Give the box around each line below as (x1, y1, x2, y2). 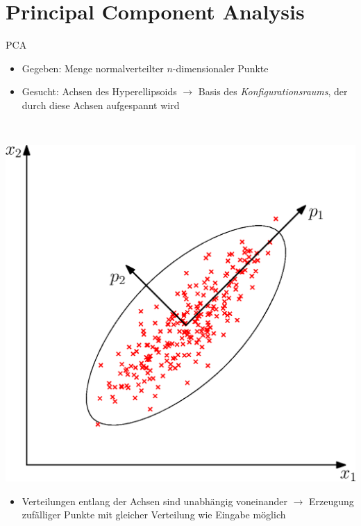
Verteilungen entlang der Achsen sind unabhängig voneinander (22, 493, 288, 508)
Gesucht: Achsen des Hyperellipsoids (22, 84, 177, 99)
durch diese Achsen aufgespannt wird (22, 97, 180, 112)
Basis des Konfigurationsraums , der (198, 84, 348, 99)
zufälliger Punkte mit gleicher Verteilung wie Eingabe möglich (22, 507, 286, 522)
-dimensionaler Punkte (172, 60, 269, 75)
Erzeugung (309, 493, 354, 508)
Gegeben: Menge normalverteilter (22, 60, 164, 75)
